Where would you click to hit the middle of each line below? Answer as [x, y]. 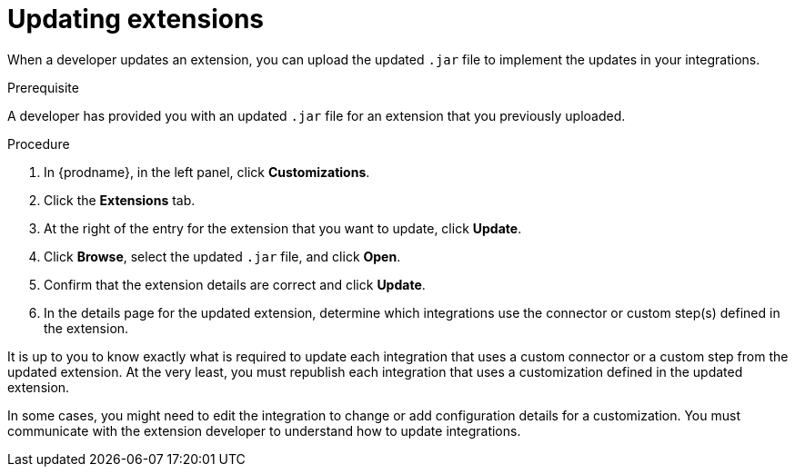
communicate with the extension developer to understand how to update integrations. [264, 430]
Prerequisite [43, 87]
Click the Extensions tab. [120, 200]
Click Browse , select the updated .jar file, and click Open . [222, 256]
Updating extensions [136, 19]
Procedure [39, 143]
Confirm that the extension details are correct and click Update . [235, 284]
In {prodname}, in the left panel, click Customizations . [207, 172]
